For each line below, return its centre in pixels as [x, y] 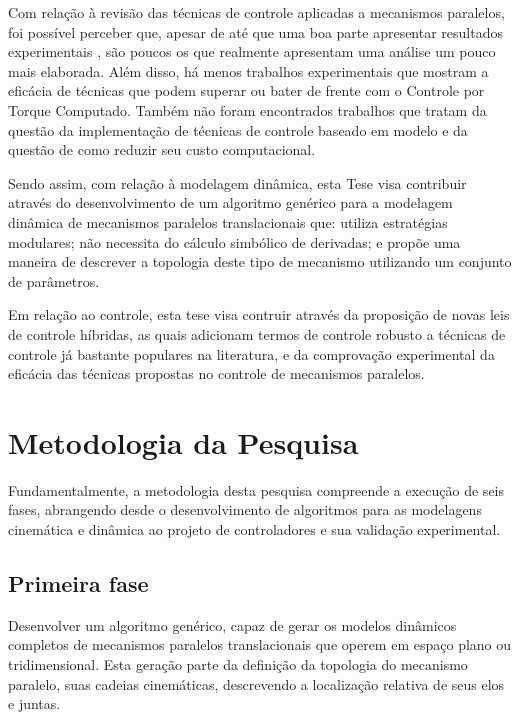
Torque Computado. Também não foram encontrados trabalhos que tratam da [247, 109]
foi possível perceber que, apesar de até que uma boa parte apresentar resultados [255, 31]
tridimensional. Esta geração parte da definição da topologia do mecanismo [238, 663]
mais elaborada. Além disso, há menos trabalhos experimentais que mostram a [248, 70]
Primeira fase [78, 582]
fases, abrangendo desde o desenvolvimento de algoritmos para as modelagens [245, 509]
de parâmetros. [54, 280]
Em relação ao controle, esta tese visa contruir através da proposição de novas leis [259, 314]
